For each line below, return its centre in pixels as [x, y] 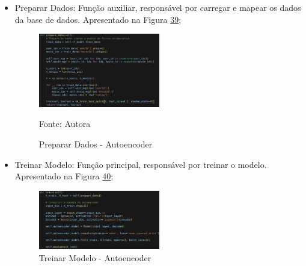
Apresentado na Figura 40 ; [64, 176]
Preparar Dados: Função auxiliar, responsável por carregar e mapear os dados [158, 7]
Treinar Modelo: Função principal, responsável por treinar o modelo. [141, 164]
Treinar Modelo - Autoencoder [95, 257]
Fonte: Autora [65, 124]
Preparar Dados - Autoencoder [96, 144]
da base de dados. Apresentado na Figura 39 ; [98, 19]
